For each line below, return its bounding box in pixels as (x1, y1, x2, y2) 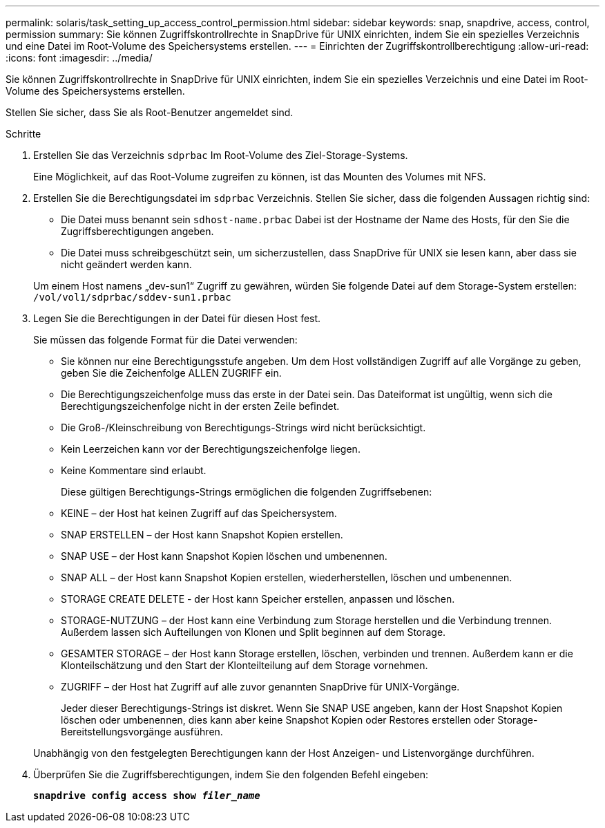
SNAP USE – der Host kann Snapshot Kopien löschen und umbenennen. (61, 550, 387, 562)
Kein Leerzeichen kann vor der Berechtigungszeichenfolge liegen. (61, 443, 361, 455)
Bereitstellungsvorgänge (61, 726, 172, 737)
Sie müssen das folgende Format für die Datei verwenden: (33, 334, 298, 346)
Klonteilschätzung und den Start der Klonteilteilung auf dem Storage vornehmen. (61, 659, 428, 671)
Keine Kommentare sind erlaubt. (61, 464, 207, 476)
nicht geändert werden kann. (61, 258, 192, 270)
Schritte (6, 128, 41, 140)
